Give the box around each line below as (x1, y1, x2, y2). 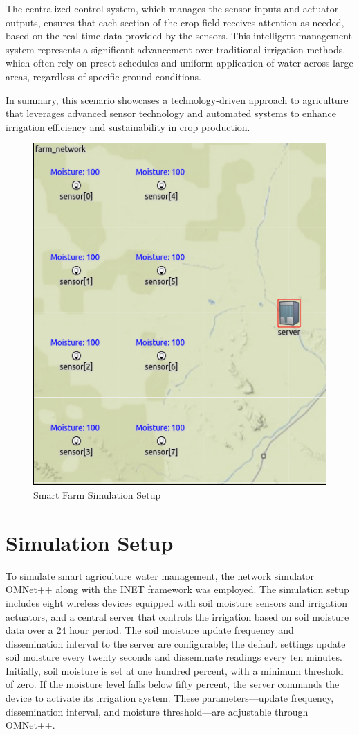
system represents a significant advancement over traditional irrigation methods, (6, 42, 346, 56)
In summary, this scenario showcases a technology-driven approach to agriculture (6, 92, 349, 107)
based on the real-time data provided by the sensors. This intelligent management (6, 28, 352, 43)
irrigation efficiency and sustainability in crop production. (6, 119, 250, 134)
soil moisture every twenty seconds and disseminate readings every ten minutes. (6, 650, 342, 664)
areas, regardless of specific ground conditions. (6, 69, 201, 83)
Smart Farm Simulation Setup (33, 488, 161, 502)
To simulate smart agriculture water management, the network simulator (6, 568, 315, 583)
